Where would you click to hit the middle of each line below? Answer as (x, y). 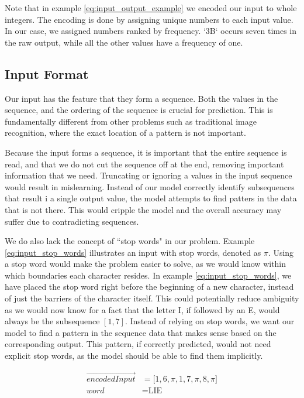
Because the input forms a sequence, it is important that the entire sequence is (146, 152)
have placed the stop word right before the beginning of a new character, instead (149, 287)
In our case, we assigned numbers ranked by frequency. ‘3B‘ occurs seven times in (151, 31)
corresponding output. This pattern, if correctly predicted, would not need (138, 344)
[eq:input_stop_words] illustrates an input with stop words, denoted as (133, 252)
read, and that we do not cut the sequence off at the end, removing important (144, 164)
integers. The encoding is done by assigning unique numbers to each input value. (149, 19)
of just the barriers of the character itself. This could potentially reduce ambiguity (152, 298)
